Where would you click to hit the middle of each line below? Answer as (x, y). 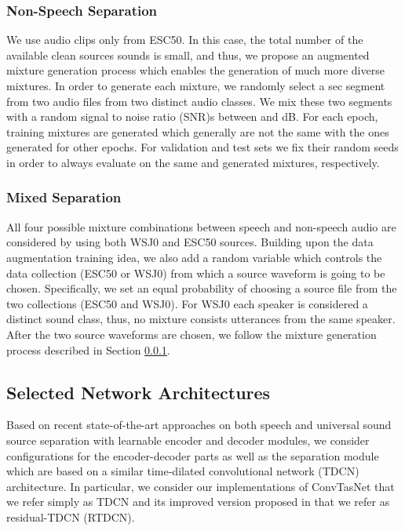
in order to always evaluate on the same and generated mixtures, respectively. (193, 162)
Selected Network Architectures (139, 392)
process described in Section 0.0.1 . (88, 349)
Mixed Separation (64, 197)
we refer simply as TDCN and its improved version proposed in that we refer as (198, 502)
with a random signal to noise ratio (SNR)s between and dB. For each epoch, (192, 116)
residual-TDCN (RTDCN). (71, 516)
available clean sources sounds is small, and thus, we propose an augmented (188, 55)
